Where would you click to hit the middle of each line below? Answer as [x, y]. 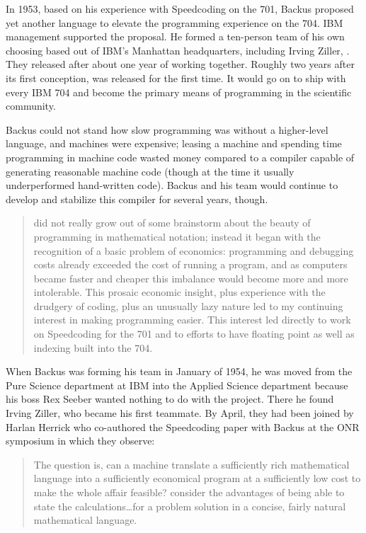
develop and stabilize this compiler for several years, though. [137, 199]
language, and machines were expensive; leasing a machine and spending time [174, 143]
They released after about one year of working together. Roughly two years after [180, 64]
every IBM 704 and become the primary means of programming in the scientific [179, 92]
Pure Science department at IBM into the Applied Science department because [177, 385]
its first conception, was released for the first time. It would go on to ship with [176, 78]
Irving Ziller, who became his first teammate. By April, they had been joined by [180, 413]
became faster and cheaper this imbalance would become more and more [191, 278]
